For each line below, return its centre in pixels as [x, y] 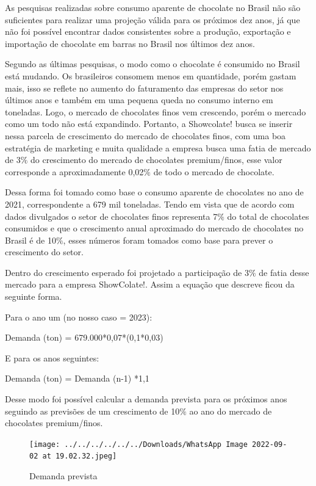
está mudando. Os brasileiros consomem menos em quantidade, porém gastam [151, 75]
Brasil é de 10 [31, 240]
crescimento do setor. [44, 252]
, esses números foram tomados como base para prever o [168, 240]
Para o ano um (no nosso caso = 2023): [79, 317]
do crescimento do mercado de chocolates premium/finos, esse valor [156, 160]
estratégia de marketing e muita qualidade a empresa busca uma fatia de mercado [158, 147]
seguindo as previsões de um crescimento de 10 [92, 411]
